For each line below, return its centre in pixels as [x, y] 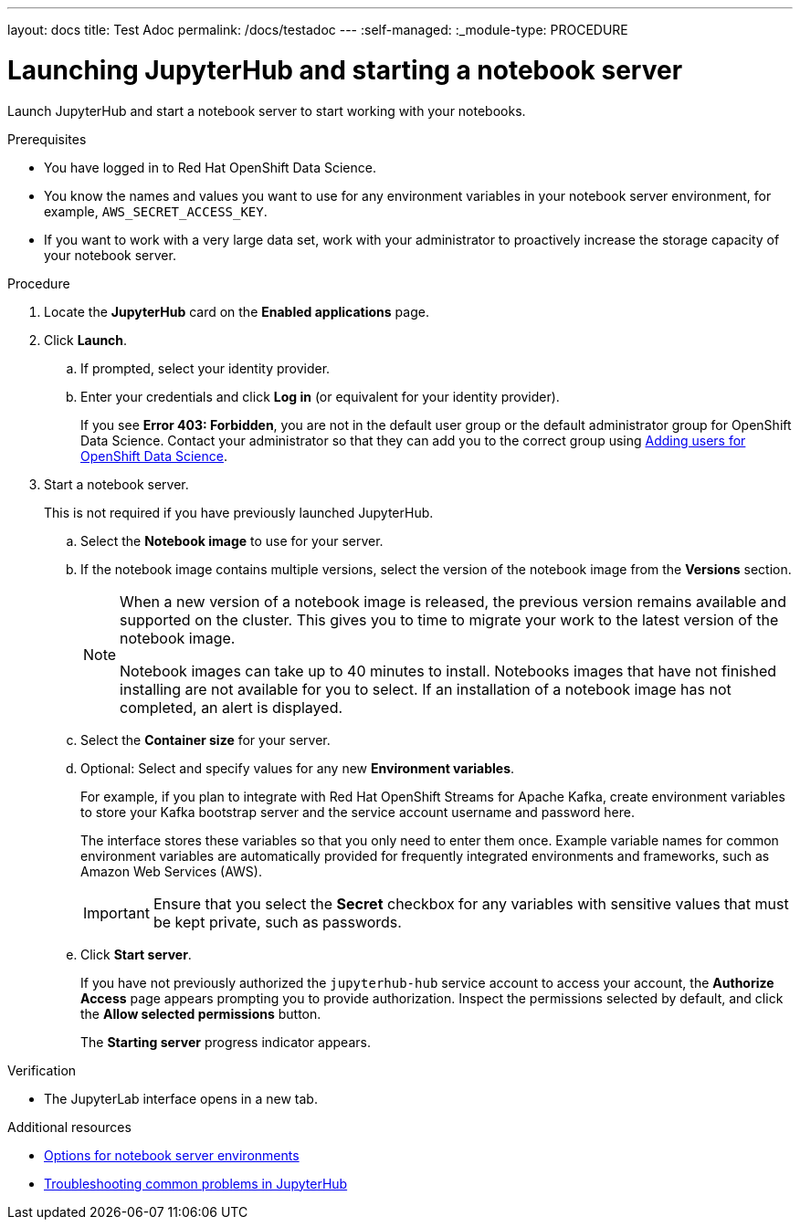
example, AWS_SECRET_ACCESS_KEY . [156, 211]
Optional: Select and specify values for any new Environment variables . [298, 768]
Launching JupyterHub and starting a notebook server [345, 70]
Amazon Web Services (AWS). [171, 871]
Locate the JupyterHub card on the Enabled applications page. [237, 311]
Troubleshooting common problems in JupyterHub [196, 1183]
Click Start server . [136, 954]
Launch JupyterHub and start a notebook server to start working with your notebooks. [267, 110]
